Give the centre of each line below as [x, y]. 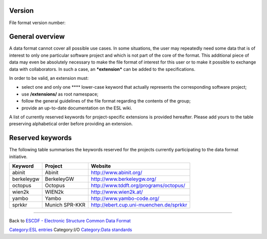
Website [101, 166]
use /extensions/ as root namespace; [60, 94]
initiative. [18, 156]
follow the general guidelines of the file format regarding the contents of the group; [106, 101]
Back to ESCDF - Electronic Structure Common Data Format [70, 221]
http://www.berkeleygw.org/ [124, 179]
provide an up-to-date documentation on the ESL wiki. [77, 108]
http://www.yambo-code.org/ [125, 199]
